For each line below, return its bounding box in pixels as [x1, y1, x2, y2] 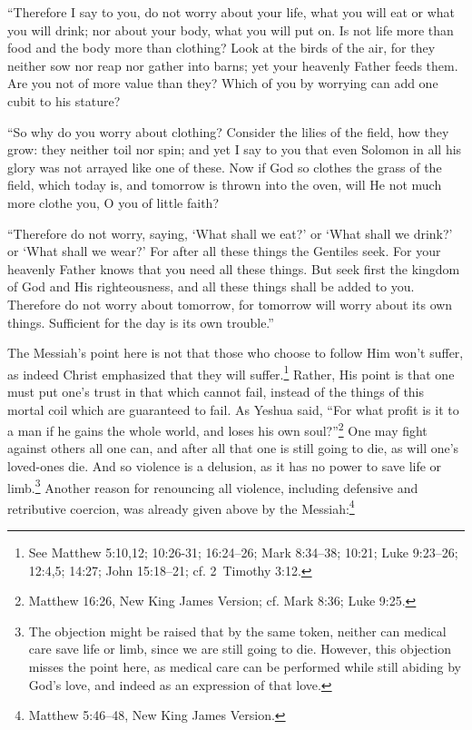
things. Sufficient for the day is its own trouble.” [7, 312, 274, 331]
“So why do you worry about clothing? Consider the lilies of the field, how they [7, 122, 449, 141]
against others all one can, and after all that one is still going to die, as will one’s [7, 439, 459, 458]
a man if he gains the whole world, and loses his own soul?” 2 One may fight [7, 419, 428, 439]
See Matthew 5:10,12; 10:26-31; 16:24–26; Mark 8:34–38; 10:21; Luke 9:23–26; [28, 543, 458, 562]
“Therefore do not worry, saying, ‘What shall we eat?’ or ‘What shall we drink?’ [7, 223, 453, 242]
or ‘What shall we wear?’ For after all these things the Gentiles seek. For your [7, 242, 441, 261]
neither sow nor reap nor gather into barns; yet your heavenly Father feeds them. [7, 55, 458, 74]
